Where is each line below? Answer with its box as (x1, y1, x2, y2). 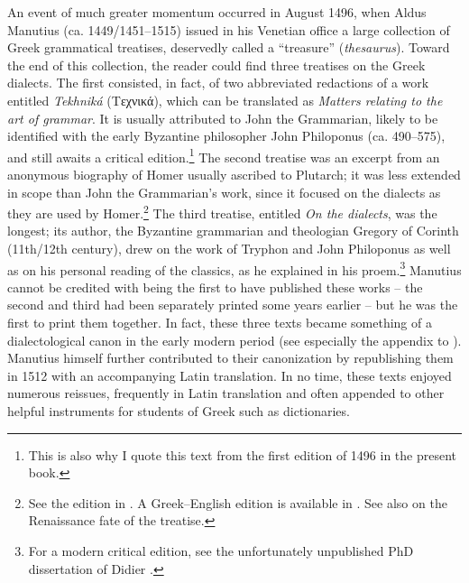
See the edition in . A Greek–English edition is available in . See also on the (28, 493, 447, 512)
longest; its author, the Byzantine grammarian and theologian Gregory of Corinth (7, 221, 459, 240)
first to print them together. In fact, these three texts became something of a (7, 313, 432, 332)
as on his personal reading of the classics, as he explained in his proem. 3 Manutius (7, 257, 462, 279)
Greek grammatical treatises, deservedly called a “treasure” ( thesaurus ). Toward (7, 38, 450, 57)
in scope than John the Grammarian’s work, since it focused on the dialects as (7, 182, 441, 201)
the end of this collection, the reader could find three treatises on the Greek (7, 55, 426, 74)
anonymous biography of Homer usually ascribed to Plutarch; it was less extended (7, 165, 461, 183)
